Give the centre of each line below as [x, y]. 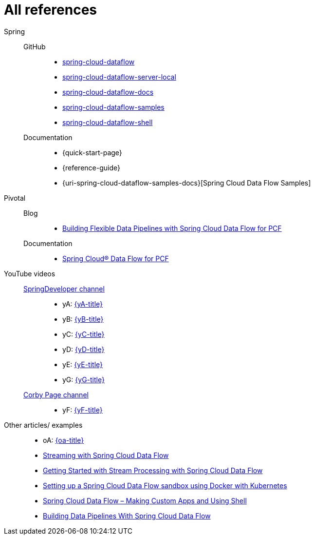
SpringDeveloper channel [64, 289]
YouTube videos [30, 273]
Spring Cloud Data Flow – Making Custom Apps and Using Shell [145, 500]
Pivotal [15, 198]
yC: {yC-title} [83, 334]
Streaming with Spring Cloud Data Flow [106, 455]
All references [50, 10]
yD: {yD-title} [83, 349]
